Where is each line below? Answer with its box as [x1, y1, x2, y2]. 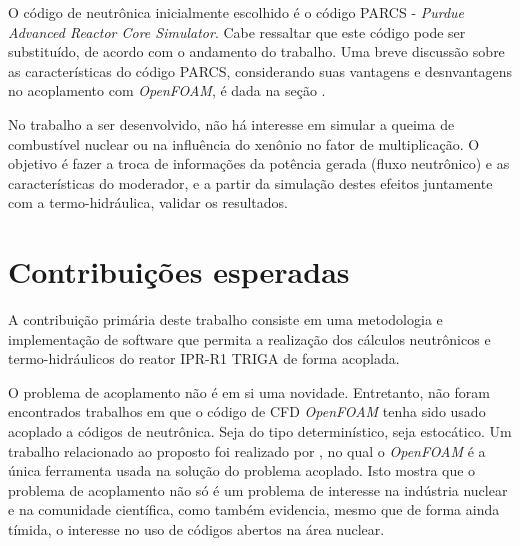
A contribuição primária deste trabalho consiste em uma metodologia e [8, 309, 443, 330]
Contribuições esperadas [8, 251, 350, 292]
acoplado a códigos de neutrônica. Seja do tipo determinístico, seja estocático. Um [8, 421, 512, 442]
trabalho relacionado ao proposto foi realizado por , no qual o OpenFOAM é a [8, 440, 486, 461]
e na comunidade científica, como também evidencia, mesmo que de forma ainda [8, 499, 500, 520]
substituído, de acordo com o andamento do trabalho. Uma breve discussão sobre [8, 41, 505, 62]
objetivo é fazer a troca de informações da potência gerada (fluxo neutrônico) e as [8, 153, 510, 174]
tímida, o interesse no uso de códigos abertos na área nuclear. [8, 519, 385, 539]
